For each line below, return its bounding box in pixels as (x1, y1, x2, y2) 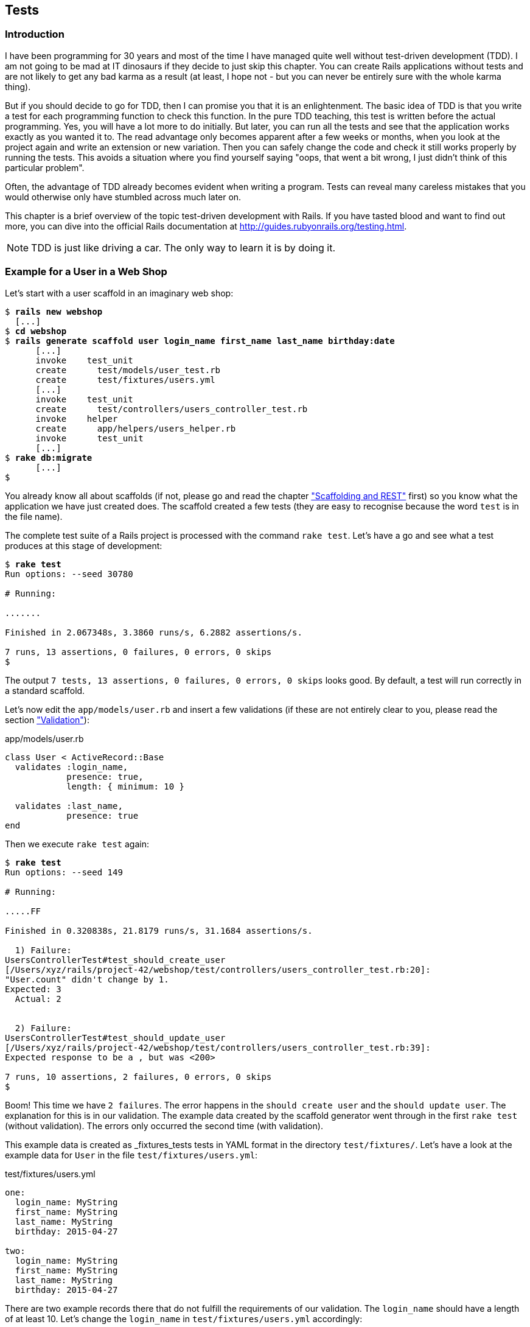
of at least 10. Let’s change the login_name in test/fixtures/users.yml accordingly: (5, 1313, 363, 1324)
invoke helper (35, 413, 118, 424)
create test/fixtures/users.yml (35, 374, 215, 385)
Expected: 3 (5, 984, 61, 994)
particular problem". (5, 162, 85, 173)
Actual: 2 (15, 993, 61, 1004)
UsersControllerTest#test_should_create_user (5, 954, 226, 965)
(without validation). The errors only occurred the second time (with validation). (5, 1120, 323, 1131)
